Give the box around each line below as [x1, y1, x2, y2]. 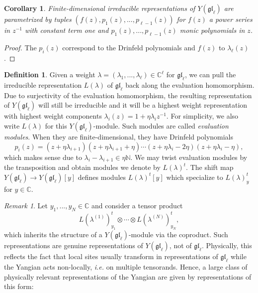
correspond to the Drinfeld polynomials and [62, 42, 195, 52]
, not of [169, 240, 192, 251]
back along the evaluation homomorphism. [125, 79, 255, 90]
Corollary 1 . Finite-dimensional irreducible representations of [4, 3, 195, 13]
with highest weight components [4, 111, 102, 121]
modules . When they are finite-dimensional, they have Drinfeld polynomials [4, 131, 234, 142]
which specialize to [166, 171, 223, 182]
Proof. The [4, 42, 37, 52]
